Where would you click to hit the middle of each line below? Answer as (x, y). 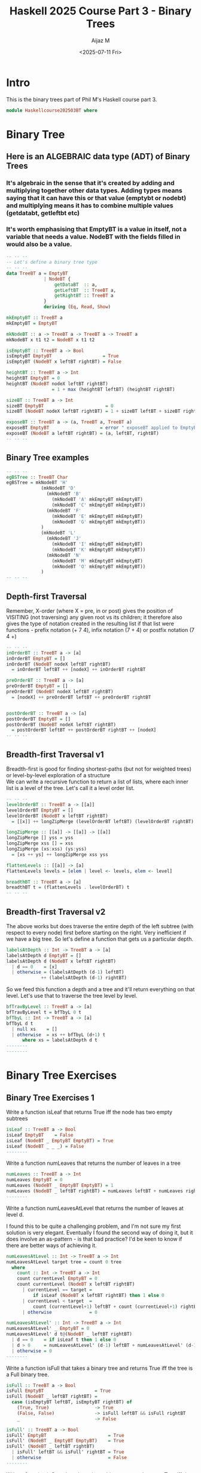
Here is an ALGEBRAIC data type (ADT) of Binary (98, 156)
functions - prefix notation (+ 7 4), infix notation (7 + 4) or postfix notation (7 (100, 630)
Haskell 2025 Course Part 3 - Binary (100, 11)
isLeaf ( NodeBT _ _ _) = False (45, 1146)
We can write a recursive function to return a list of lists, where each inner (97, 782)
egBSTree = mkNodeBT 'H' (37, 483)
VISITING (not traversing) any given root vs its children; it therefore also (94, 617)
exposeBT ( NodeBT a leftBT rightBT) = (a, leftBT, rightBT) (83, 434)
